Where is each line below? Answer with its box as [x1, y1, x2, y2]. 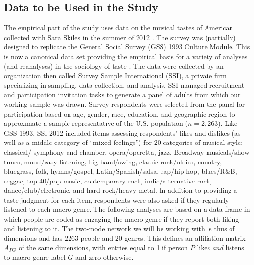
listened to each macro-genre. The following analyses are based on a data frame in [4, 204, 250, 214]
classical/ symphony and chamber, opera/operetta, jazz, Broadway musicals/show [4, 146, 250, 157]
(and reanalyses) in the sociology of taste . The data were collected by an [4, 61, 224, 71]
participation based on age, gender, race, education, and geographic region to [4, 108, 235, 119]
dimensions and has [4, 233, 63, 243]
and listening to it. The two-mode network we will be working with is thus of [4, 223, 235, 233]
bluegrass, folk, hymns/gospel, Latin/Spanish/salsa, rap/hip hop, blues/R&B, [4, 166, 237, 176]
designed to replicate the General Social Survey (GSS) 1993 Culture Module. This [4, 41, 250, 52]
